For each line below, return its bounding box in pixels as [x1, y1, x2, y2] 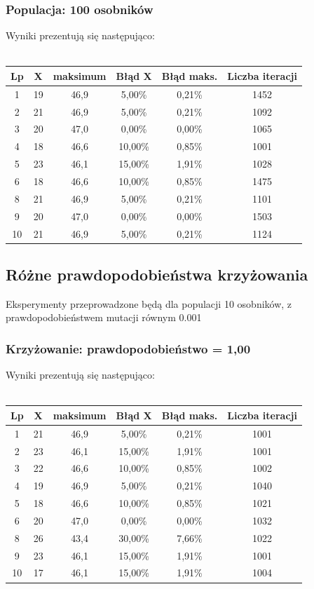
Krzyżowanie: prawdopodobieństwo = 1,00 [6, 339, 251, 357]
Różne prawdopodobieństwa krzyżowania [6, 263, 308, 285]
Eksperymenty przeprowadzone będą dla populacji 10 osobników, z [6, 296, 292, 311]
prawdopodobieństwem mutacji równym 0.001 [6, 310, 202, 325]
